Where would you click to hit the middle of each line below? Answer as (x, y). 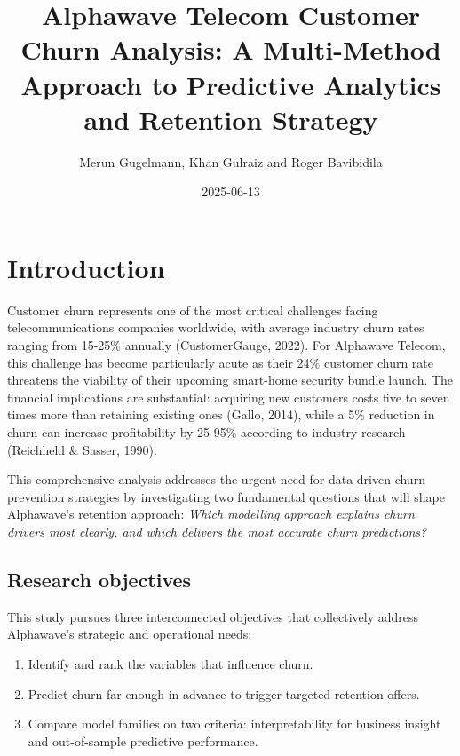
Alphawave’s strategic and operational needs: (130, 634)
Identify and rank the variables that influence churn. (171, 663)
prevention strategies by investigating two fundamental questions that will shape (226, 496)
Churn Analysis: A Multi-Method (231, 49)
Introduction (86, 267)
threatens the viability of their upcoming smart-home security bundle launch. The (230, 380)
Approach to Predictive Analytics (231, 84)
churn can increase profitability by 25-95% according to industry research (206, 431)
